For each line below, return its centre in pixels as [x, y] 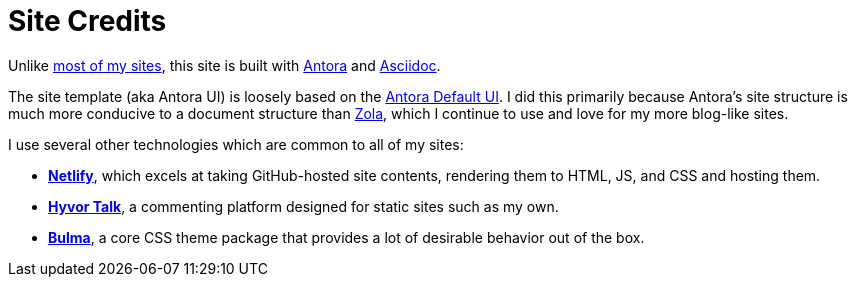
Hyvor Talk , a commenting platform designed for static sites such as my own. [303, 206]
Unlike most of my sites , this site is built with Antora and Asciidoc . [224, 65]
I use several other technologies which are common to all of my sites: [236, 144]
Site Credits [87, 21]
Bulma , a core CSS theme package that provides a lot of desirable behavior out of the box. [346, 237]
